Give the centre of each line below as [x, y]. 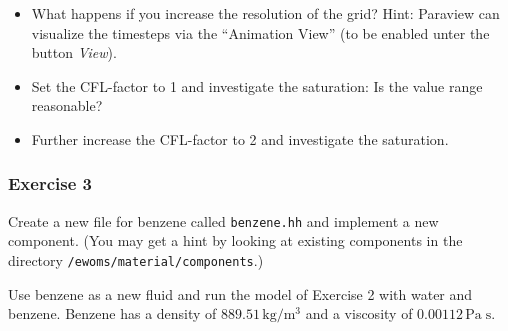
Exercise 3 [50, 183]
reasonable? [67, 105]
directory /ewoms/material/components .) [136, 260]
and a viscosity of [359, 313]
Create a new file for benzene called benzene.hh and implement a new [223, 220]
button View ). [74, 52]
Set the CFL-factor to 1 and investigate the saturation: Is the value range [257, 85]
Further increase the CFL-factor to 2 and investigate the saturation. [240, 138]
